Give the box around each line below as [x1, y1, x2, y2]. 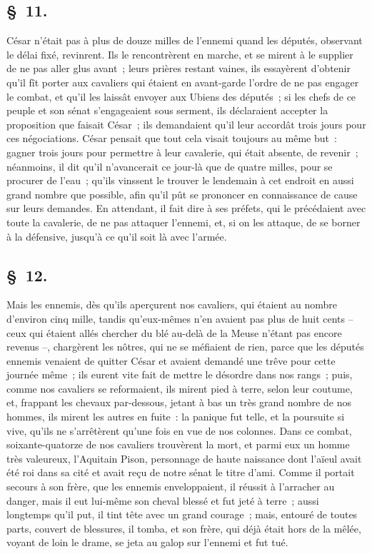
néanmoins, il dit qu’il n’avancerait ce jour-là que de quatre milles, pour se [6, 158, 333, 173]
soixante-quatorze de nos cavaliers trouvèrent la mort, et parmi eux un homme [6, 437, 350, 452]
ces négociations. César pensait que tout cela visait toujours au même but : [6, 131, 337, 146]
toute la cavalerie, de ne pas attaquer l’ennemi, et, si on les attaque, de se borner [6, 214, 361, 229]
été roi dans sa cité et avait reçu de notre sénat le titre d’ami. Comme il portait [6, 465, 355, 480]
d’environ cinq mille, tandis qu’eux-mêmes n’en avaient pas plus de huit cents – [6, 311, 353, 326]
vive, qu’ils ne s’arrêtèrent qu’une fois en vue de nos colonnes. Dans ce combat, [6, 423, 352, 438]
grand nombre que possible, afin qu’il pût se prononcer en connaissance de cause [6, 186, 358, 201]
